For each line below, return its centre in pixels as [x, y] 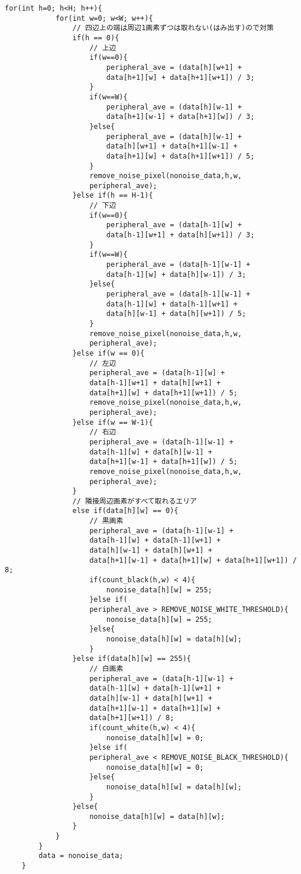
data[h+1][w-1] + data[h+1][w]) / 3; [180, 117]
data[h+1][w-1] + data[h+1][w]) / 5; [164, 462]
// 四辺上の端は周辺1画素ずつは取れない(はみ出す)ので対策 [173, 28]
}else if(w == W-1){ [113, 422]
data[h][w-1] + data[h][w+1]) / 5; [176, 314]
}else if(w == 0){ [109, 353]
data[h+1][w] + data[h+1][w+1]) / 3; [180, 77]
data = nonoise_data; [81, 856]
